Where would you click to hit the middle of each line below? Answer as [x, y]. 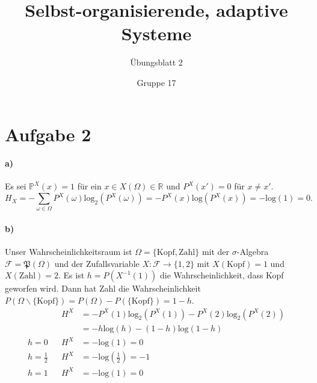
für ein [89, 186]
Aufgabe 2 [48, 134]
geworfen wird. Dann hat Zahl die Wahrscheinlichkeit [103, 288]
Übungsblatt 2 [156, 62]
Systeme [156, 33]
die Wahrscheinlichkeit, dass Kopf [222, 275]
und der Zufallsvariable [97, 263]
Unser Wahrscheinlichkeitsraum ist [69, 252]
